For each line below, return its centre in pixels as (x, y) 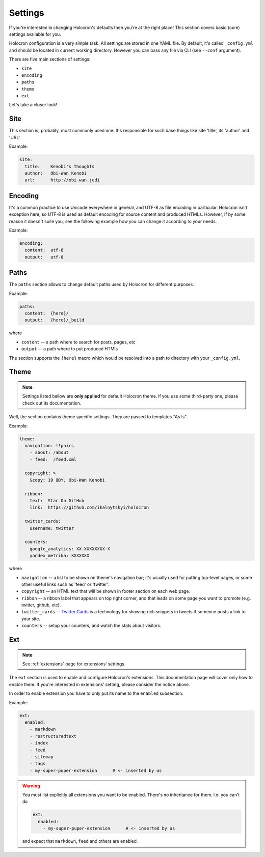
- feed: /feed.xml (53, 459)
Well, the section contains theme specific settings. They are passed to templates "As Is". (98, 417)
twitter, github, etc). (41, 605)
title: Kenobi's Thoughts (60, 166)
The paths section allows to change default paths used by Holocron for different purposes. (102, 285)
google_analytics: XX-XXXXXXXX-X (70, 549)
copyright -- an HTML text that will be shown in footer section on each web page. (106, 591)
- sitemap (41, 757)
